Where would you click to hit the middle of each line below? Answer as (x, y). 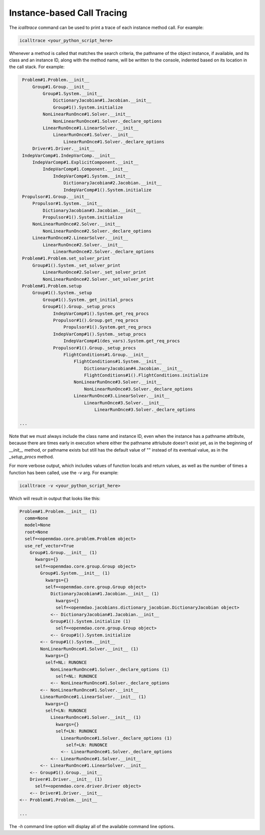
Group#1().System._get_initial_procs (88, 300)
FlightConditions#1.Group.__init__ (106, 354)
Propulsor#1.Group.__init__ (56, 197)
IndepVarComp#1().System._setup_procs (100, 334)
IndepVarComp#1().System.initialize (107, 190)
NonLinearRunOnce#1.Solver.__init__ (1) (89, 649)
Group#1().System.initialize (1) (91, 621)
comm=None (37, 518)
